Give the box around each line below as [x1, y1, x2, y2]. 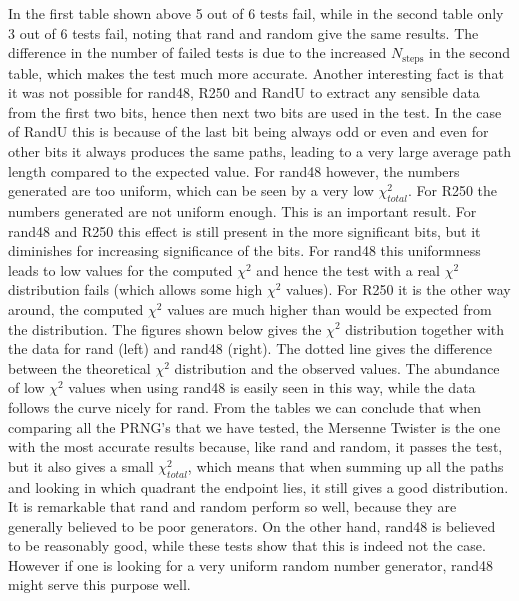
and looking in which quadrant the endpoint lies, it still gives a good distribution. [8, 476, 509, 497]
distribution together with [345, 318, 505, 339]
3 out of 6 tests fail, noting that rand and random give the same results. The [8, 22, 479, 43]
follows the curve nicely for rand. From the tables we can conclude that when [8, 396, 481, 417]
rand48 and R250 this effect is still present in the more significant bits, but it [8, 220, 481, 241]
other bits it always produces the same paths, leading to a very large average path [8, 141, 511, 162]
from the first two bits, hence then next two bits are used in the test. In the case [8, 101, 502, 122]
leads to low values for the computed [8, 259, 233, 280]
